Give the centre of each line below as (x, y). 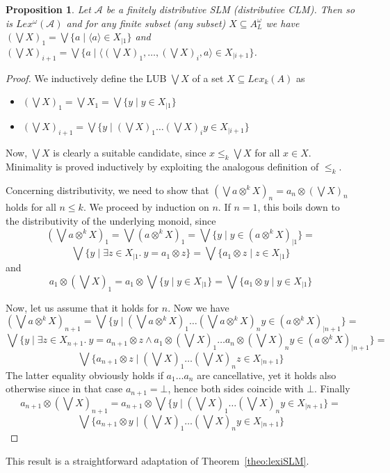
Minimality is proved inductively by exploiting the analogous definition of (162, 166)
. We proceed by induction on (146, 207)
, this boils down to (299, 207)
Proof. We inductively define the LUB (86, 78)
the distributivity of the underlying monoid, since (111, 220)
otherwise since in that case (64, 388)
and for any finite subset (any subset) (146, 23)
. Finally (332, 388)
